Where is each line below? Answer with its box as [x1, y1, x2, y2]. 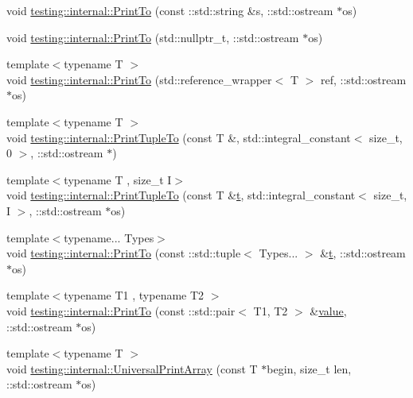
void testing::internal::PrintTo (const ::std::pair [6, 302, 236, 319]
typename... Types [64, 229, 154, 245]
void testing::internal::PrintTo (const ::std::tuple [6, 245, 241, 261]
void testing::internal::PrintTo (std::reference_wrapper [6, 71, 272, 87]
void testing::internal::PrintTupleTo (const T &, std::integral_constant [6, 129, 351, 145]
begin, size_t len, [267, 360, 352, 377]
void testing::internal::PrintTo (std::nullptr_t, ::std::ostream [6, 29, 299, 45]
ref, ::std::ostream [320, 71, 407, 87]
